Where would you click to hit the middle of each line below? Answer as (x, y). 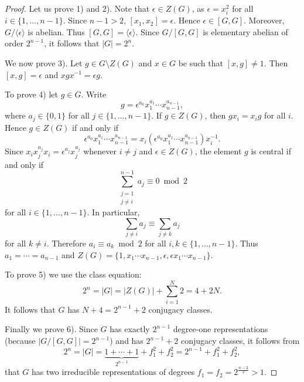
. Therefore (66, 243)
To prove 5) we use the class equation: (73, 274)
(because (20, 340)
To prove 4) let (32, 94)
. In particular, (113, 212)
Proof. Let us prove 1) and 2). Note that (77, 8)
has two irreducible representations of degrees (113, 372)
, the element (218, 151)
